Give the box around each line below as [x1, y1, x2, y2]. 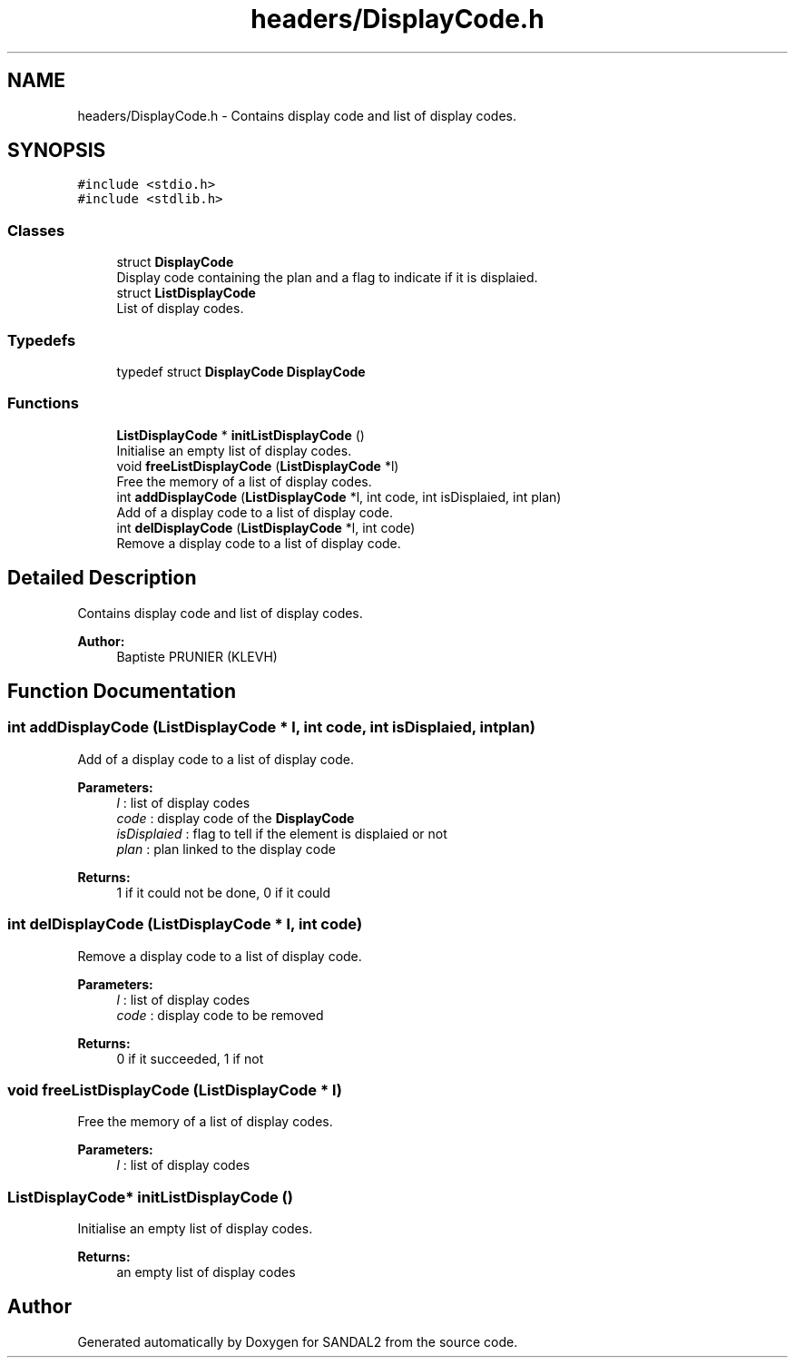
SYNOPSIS [7, 139, 106, 162]
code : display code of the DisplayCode [116, 810, 355, 826]
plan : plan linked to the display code [116, 840, 336, 857]
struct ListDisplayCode [116, 285, 256, 301]
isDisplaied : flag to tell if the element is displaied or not [116, 825, 447, 841]
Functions [7, 394, 79, 413]
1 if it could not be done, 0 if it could [116, 884, 331, 900]
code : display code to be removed [116, 1007, 324, 1023]
